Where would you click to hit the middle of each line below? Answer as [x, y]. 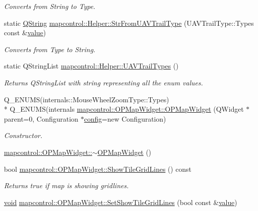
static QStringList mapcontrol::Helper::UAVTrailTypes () [91, 66]
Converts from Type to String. [50, 49]
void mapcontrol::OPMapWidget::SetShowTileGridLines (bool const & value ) [121, 202]
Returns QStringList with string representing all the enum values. [103, 82]
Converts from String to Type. [50, 6]
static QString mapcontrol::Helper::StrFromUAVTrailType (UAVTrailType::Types [129, 23]
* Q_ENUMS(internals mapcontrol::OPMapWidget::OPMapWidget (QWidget [124, 109]
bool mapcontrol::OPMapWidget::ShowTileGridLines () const [98, 169]
